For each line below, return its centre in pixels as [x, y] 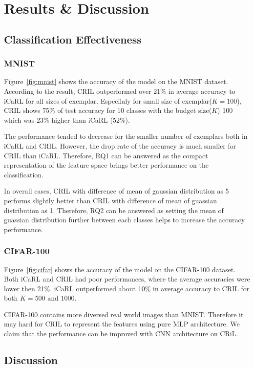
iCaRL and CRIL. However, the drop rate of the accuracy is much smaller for [120, 145]
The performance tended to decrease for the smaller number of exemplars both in [126, 136]
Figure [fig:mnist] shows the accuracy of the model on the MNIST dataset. [116, 81]
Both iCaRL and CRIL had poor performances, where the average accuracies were [127, 279]
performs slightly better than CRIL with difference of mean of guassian [111, 200]
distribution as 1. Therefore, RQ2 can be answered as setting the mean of [114, 210]
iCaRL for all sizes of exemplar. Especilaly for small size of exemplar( [108, 100]
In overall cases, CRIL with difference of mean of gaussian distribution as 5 [116, 191]
